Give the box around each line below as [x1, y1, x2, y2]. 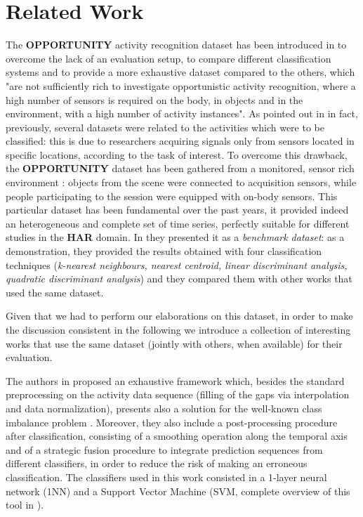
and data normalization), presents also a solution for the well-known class [6, 400, 322, 415]
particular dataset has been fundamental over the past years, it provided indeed [6, 202, 349, 217]
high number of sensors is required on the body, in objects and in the [6, 92, 303, 107]
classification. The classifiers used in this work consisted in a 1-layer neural [6, 469, 327, 484]
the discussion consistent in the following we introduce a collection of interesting [6, 322, 351, 336]
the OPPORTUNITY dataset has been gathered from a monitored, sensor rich [6, 161, 355, 176]
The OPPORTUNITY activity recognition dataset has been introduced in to [6, 37, 347, 52]
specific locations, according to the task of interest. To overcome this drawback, [6, 147, 348, 162]
